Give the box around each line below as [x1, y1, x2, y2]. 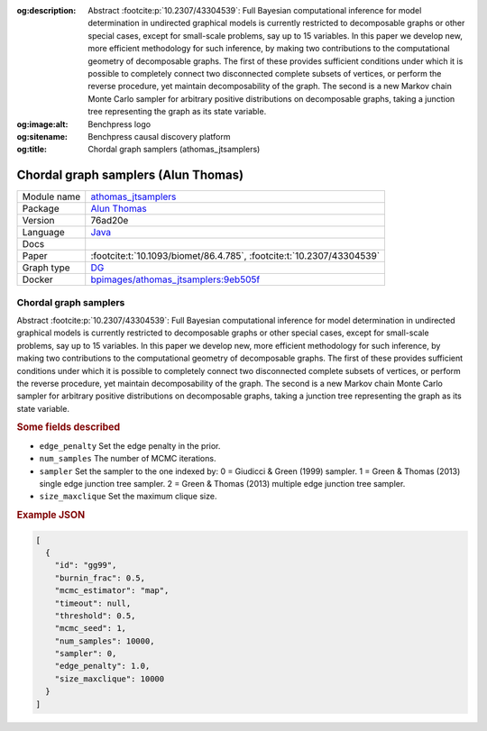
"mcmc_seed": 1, [54, 623, 126, 634]
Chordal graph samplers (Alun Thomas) [16, 168, 243, 183]
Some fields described [16, 421, 121, 434]
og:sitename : [16, 131, 68, 142]
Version [22, 215, 55, 227]
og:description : [16, 5, 77, 15]
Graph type [22, 261, 71, 274]
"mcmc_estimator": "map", [54, 586, 170, 596]
